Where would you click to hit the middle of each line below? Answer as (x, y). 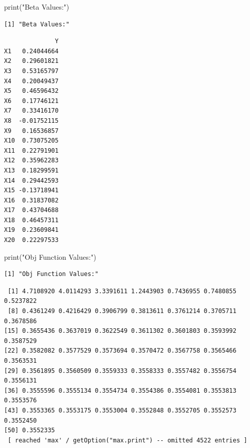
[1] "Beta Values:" (37, 24)
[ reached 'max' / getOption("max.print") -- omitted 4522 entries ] (128, 440)
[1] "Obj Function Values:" (51, 274)
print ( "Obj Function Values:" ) (50, 256)
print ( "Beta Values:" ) (37, 7)
